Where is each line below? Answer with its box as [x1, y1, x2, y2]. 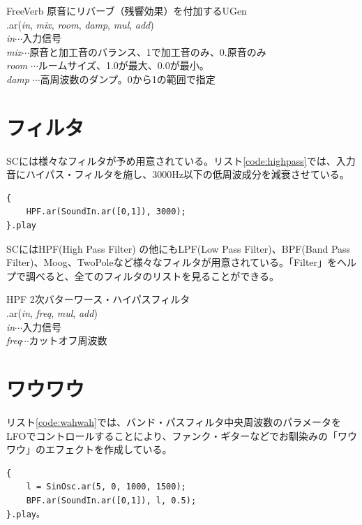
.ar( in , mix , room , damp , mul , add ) [6, 17, 154, 31]
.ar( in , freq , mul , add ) [6, 306, 98, 320]
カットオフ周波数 [29, 333, 107, 348]
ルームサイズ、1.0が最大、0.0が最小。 [38, 58, 209, 73]
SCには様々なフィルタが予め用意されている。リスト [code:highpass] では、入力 [6, 153, 356, 168]
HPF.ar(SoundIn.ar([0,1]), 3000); [26, 207, 186, 217]
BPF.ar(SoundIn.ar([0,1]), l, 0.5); [26, 495, 197, 505]
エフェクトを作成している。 [45, 442, 172, 457]
